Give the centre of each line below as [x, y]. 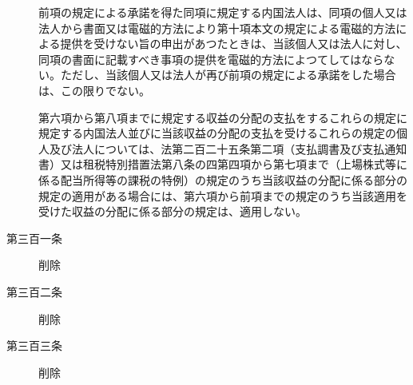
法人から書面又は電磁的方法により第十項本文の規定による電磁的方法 [217, 28]
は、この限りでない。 [94, 90]
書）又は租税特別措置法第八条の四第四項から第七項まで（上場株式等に [223, 164]
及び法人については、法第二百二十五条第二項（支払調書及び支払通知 [228, 148]
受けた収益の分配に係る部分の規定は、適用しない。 [173, 211]
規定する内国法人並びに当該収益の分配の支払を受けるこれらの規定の [217, 133]
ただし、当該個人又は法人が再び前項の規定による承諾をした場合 [228, 75]
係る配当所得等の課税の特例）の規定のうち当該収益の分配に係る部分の [223, 179]
